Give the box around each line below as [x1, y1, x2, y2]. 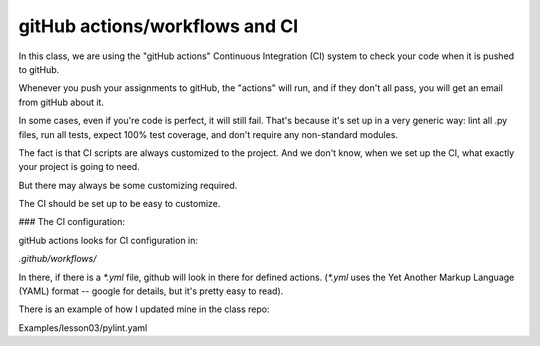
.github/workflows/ [18, 253, 97, 265]
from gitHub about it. [18, 96, 105, 108]
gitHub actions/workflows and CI [18, 15, 299, 37]
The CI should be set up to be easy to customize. [18, 198, 221, 210]
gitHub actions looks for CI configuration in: [18, 234, 199, 246]
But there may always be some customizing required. [18, 179, 238, 191]
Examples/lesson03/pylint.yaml [18, 321, 148, 334]
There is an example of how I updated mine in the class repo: [18, 303, 270, 315]
